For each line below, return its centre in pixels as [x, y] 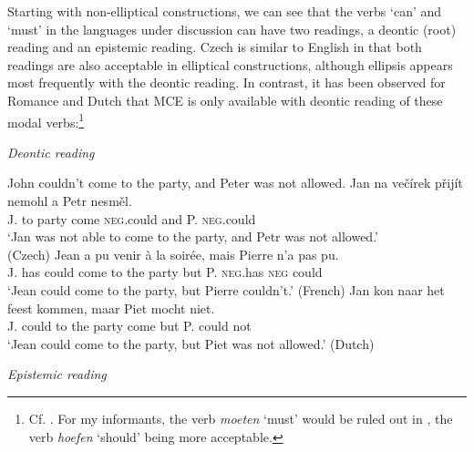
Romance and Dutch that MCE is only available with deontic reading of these [225, 100]
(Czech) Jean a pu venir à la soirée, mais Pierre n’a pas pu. [173, 254]
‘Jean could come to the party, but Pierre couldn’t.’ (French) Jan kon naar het [226, 289]
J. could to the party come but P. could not [129, 326]
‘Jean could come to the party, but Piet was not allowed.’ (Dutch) [191, 343]
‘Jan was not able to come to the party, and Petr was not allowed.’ [193, 236]
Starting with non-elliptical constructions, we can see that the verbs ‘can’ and [225, 11]
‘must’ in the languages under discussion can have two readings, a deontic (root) [232, 29]
